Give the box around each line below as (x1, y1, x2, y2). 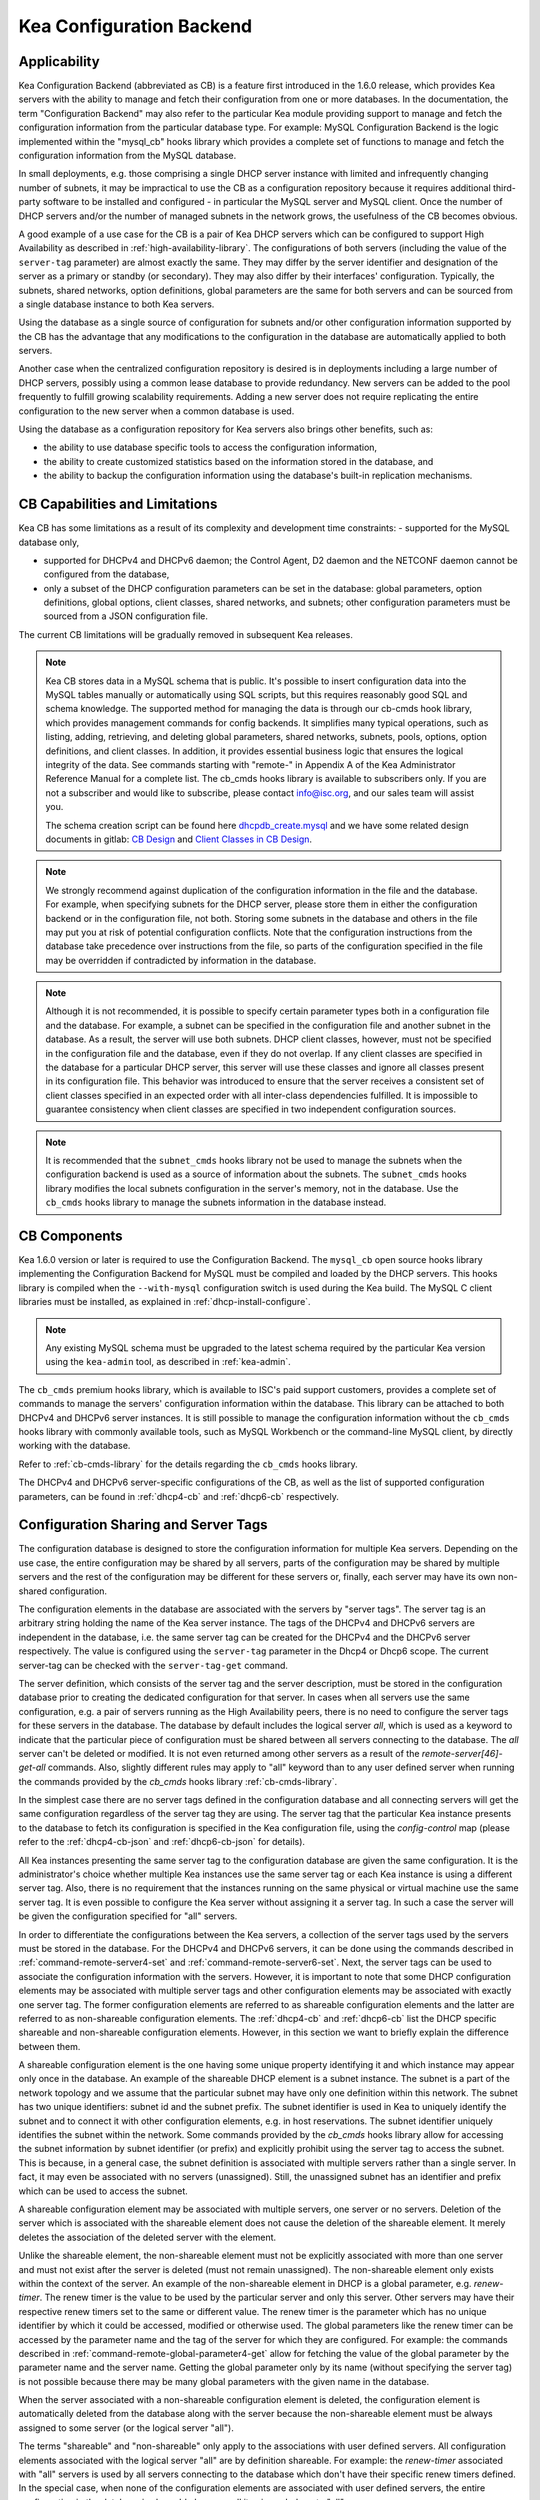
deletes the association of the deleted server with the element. (18, 2231, 277, 2243)
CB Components (18, 1227, 124, 1244)
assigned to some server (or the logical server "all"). (18, 2421, 234, 2434)
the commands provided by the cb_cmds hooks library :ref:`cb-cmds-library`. (18, 1775, 338, 1787)
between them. (18, 2040, 81, 2052)
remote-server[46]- (421, 1747, 504, 1759)
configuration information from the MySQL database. (18, 150, 237, 162)
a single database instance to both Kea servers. (18, 298, 215, 310)
